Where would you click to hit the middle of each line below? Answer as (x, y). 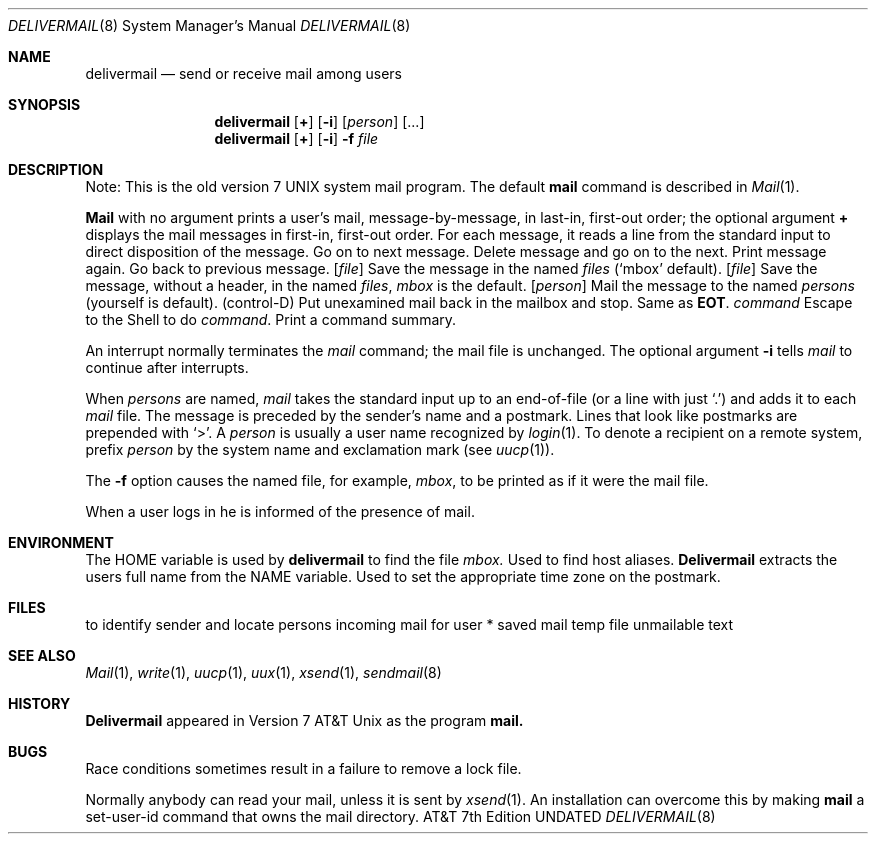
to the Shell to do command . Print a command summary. (271, 319)
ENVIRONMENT (61, 542)
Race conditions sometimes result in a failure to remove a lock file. (303, 768)
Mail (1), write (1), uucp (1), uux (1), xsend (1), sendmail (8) (263, 672)
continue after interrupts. (167, 367)
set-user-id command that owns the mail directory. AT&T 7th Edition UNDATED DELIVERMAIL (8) (400, 816)
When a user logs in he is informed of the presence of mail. (280, 511)
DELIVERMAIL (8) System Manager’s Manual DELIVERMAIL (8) (209, 25)
